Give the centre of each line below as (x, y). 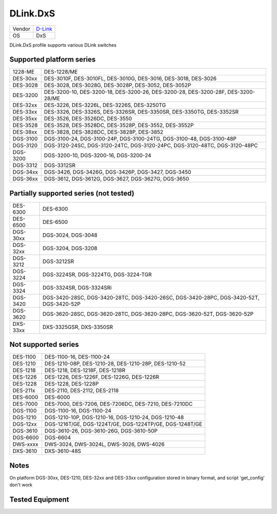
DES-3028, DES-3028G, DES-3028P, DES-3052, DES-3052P (117, 86)
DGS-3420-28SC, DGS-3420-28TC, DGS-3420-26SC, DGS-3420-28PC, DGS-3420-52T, (151, 297)
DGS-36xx (25, 179)
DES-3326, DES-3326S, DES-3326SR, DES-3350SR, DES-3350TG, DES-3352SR (141, 112)
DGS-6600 (26, 438)
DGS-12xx (25, 424)
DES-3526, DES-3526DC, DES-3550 (88, 119)
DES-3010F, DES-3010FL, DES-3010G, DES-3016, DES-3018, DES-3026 (130, 78)
